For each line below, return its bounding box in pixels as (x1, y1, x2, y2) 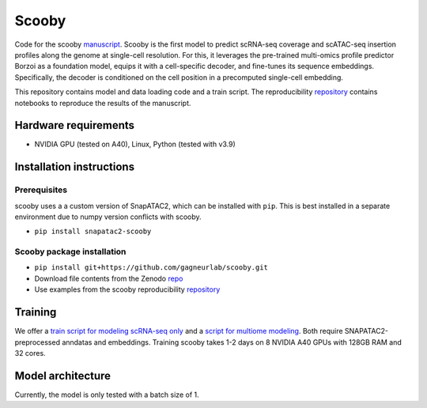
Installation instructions (14, 161, 134, 174)
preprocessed (14, 337, 61, 347)
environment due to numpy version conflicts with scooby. (14, 212, 202, 221)
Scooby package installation (14, 246, 127, 257)
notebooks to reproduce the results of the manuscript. (14, 98, 191, 108)
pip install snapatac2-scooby (34, 227, 152, 236)
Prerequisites (14, 184, 67, 195)
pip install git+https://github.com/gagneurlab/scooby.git (34, 263, 269, 272)
